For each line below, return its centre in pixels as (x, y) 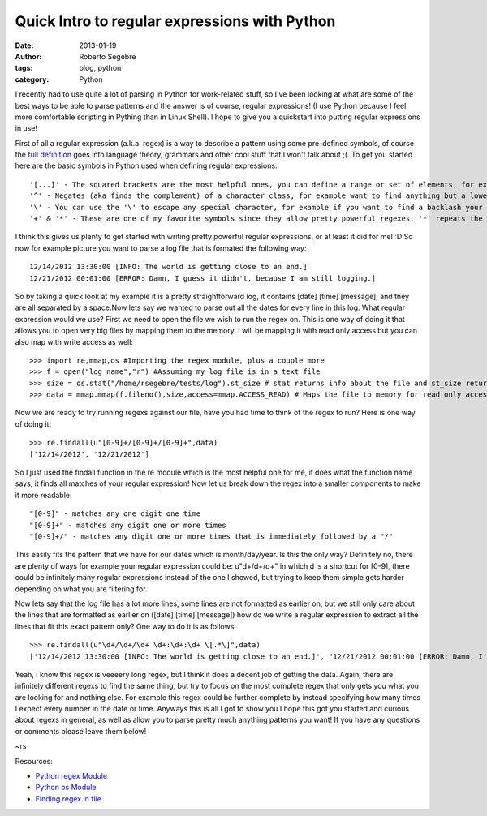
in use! (26, 128)
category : (32, 79)
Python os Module (66, 788)
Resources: (34, 761)
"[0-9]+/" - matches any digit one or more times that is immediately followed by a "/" (211, 537)
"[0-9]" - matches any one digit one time (115, 514)
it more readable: (43, 495)
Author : (28, 56)
